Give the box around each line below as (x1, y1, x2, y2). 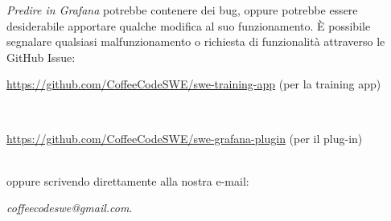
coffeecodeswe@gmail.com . (6, 199, 133, 216)
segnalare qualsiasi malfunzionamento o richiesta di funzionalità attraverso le (6, 33, 385, 50)
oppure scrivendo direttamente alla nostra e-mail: (6, 172, 249, 189)
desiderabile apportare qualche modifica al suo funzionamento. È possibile (6, 17, 371, 34)
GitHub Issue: (6, 48, 76, 65)
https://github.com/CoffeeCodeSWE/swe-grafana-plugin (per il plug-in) (6, 129, 363, 146)
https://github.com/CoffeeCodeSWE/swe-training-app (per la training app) (6, 76, 381, 92)
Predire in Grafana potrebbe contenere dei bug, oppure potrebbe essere (6, 2, 358, 18)
